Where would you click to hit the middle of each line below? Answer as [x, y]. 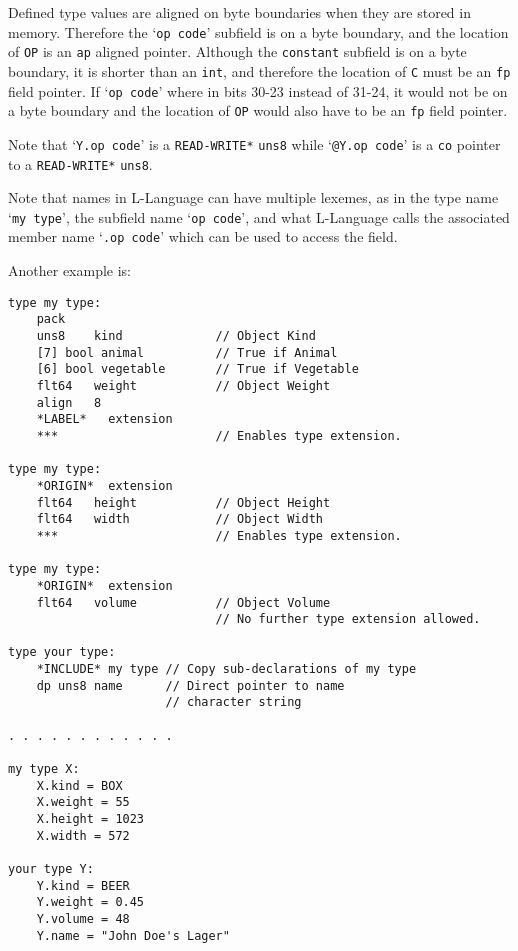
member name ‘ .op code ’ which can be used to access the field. [203, 236]
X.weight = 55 [83, 802]
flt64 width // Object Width [179, 519]
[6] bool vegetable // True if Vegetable [197, 369]
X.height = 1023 [90, 819]
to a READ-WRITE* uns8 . [80, 163]
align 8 [69, 402]
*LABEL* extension [104, 419]
